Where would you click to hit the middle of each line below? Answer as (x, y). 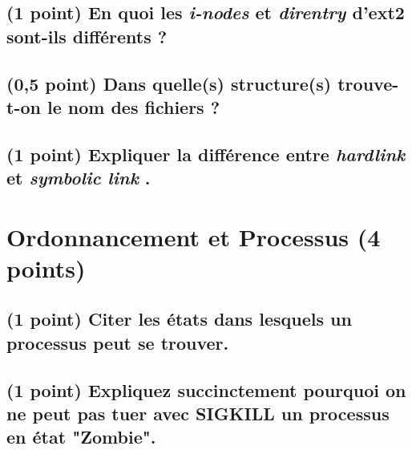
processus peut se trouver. (118, 342)
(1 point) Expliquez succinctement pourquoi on (206, 389)
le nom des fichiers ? (133, 106)
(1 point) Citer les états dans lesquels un (179, 319)
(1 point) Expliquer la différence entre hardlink (206, 154)
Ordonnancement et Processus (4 (194, 236)
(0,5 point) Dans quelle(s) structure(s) (169, 83)
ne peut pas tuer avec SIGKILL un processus (198, 414)
